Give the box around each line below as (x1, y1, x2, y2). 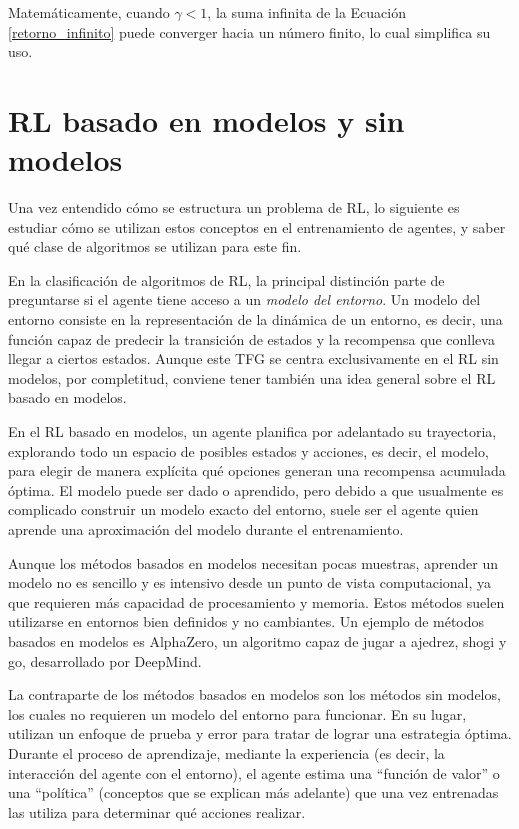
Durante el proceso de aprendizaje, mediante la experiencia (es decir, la (8, 742, 445, 763)
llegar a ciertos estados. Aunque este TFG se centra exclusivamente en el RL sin (8, 348, 499, 369)
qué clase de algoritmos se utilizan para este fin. (8, 236, 302, 257)
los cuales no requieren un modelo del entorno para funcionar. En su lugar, (8, 703, 467, 724)
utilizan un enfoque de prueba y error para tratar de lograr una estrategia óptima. (8, 723, 512, 744)
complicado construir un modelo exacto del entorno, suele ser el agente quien (8, 499, 479, 520)
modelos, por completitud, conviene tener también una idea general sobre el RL (8, 367, 496, 388)
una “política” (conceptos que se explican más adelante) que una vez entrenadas (8, 782, 499, 803)
